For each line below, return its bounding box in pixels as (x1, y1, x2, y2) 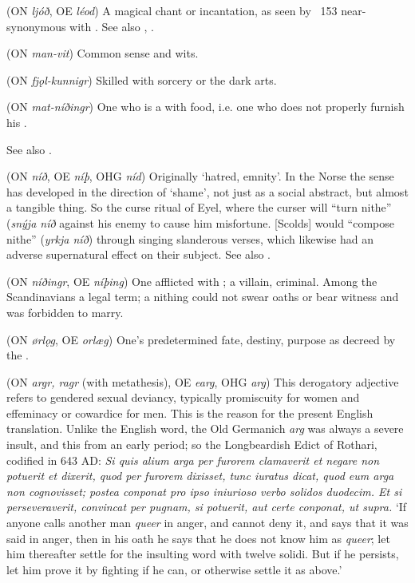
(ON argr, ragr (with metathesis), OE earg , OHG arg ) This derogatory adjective (6, 373, 399, 390)
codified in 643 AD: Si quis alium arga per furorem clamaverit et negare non (6, 451, 380, 468)
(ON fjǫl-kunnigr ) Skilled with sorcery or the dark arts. (6, 71, 277, 88)
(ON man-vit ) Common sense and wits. (6, 45, 199, 61)
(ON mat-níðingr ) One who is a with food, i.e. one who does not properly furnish (6, 98, 405, 115)
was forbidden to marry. (6, 303, 124, 320)
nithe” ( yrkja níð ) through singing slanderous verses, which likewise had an (6, 230, 373, 247)
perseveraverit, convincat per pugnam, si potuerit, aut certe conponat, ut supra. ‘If (6, 498, 407, 515)
